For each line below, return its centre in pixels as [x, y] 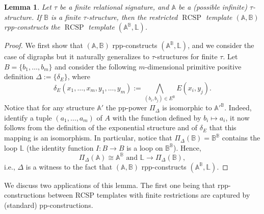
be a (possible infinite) [213, 7]
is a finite [66, 17]
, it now [237, 117]
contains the [241, 138]
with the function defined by [157, 117]
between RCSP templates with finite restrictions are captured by [149, 195]
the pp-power [126, 108]
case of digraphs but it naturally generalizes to [77, 56]
